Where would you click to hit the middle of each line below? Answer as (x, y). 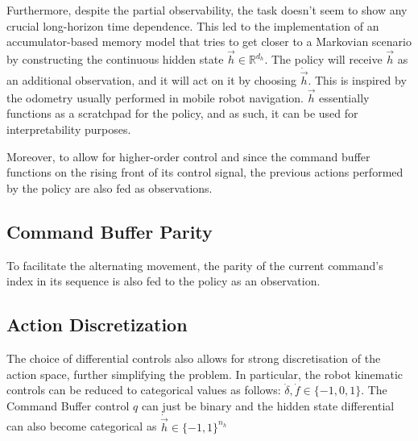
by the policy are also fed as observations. (110, 187)
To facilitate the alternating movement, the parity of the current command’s (195, 265)
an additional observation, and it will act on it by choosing (151, 80)
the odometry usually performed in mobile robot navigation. (155, 97)
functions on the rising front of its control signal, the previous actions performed (205, 172)
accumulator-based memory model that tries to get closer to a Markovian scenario (209, 42)
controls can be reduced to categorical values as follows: (144, 390)
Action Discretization (97, 325)
